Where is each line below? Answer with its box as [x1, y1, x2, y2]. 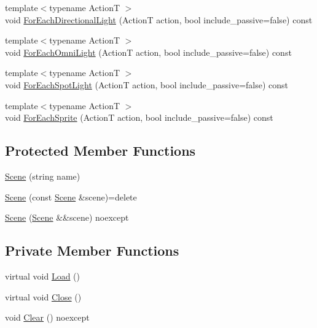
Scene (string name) [5, 169, 80, 182]
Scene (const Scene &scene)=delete [5, 190, 137, 203]
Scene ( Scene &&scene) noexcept [5, 211, 129, 224]
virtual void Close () [5, 290, 82, 303]
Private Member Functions [5, 241, 179, 260]
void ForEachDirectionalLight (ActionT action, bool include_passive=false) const [5, 13, 313, 26]
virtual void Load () [5, 269, 80, 282]
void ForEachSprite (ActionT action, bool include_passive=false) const [5, 111, 273, 124]
